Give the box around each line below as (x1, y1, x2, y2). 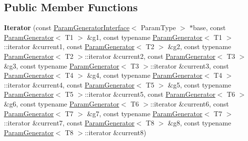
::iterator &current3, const (150, 60, 229, 70)
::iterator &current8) (84, 127, 146, 137)
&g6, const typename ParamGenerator (4, 98, 120, 108)
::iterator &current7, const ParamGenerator (4, 118, 135, 128)
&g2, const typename (167, 41, 231, 52)
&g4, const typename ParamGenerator (87, 70, 203, 80)
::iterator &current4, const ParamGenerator (4, 79, 135, 89)
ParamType (141, 22, 176, 33)
